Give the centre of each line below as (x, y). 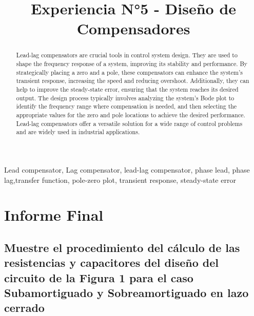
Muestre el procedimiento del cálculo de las (122, 247)
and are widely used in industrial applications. (78, 132)
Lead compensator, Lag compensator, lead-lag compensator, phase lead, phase (127, 169)
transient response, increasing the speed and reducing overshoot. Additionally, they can (133, 81)
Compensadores (133, 28)
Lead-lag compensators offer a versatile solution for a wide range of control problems (129, 123)
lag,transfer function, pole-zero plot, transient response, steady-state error (120, 180)
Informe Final (54, 215)
